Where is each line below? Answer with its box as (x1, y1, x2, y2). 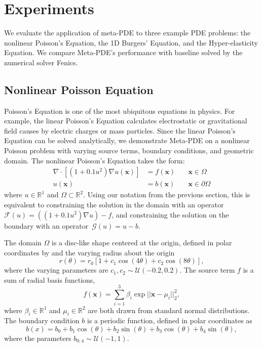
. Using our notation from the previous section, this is (83, 189, 250, 200)
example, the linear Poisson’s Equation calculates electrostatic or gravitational (4, 115, 247, 126)
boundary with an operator (4, 220, 89, 231)
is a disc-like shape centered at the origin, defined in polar (52, 237, 232, 248)
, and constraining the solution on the (111, 209, 229, 220)
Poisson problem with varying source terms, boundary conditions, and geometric (4, 145, 254, 156)
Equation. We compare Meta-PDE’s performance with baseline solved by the (4, 47, 243, 58)
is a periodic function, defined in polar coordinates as (87, 315, 252, 326)
